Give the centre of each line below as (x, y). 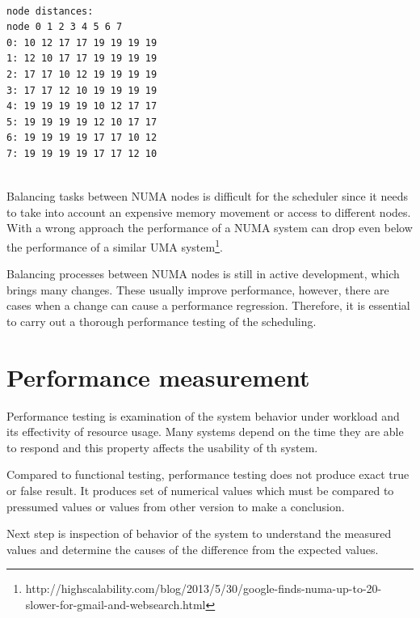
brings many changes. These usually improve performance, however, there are (198, 289)
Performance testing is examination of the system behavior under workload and (203, 415)
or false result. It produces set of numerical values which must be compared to (200, 491)
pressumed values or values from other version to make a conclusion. (176, 506)
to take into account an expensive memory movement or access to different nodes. (209, 212)
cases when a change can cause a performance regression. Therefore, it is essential (208, 305)
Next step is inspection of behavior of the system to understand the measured (199, 533)
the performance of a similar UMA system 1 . (115, 245)
